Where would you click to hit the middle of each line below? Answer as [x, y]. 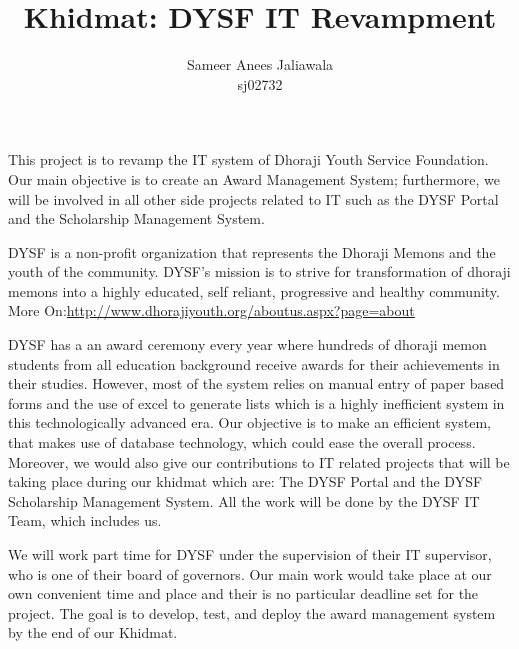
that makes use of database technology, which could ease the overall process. [242, 442]
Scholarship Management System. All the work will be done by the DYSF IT [244, 500]
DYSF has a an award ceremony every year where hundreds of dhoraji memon [247, 344]
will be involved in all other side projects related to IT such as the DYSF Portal [253, 198]
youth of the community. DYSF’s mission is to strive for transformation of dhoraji [259, 271]
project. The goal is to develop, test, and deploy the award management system [252, 612]
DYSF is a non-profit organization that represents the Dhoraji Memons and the [252, 251]
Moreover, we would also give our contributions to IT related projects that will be [259, 461]
